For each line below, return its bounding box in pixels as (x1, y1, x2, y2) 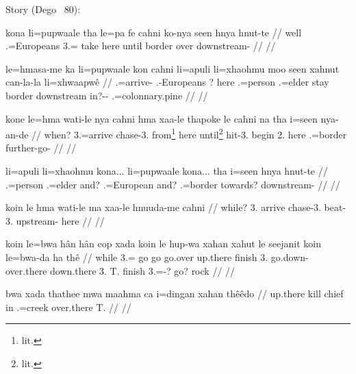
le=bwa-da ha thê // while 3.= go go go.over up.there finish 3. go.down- (5, 249, 309, 264)
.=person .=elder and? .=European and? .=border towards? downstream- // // (5, 177, 340, 191)
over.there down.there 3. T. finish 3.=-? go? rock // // (5, 263, 236, 277)
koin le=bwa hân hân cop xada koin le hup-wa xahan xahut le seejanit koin (5, 236, 321, 251)
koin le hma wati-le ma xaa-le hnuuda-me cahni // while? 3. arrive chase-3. (5, 200, 321, 214)
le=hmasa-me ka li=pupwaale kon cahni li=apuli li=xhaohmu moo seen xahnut (5, 61, 340, 75)
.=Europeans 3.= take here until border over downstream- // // (5, 38, 276, 53)
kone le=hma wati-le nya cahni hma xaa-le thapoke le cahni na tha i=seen (5, 111, 318, 125)
